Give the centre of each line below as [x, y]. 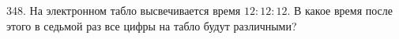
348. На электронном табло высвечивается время [124, 10]
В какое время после [343, 10]
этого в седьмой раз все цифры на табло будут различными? [152, 25]
